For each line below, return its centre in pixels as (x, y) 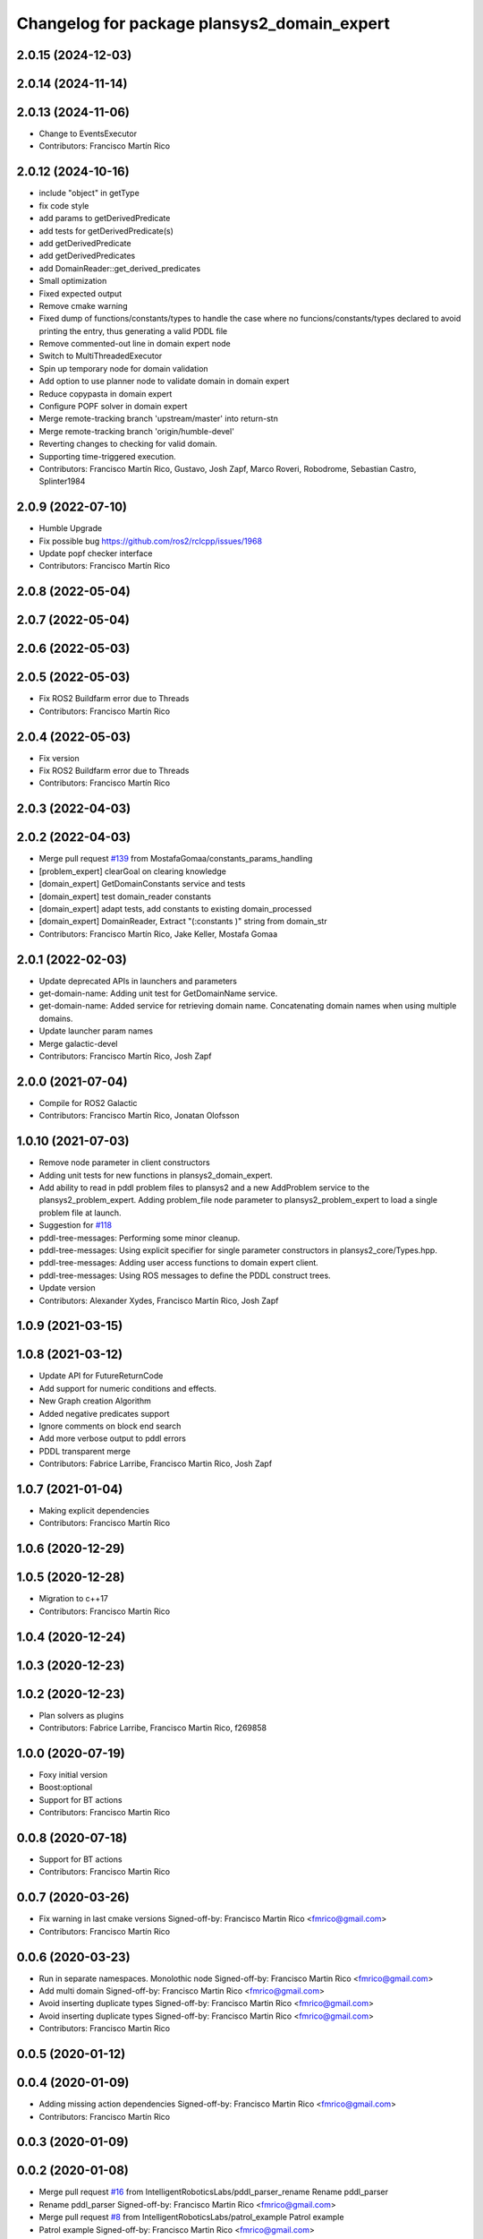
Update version (67, 1288)
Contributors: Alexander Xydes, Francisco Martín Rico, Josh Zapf (159, 1300)
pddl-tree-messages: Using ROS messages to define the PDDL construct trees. (185, 1275)
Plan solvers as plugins (81, 1715)
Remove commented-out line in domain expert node (135, 344)
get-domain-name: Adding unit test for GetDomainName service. (158, 993)
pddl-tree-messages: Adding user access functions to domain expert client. (179, 1263)
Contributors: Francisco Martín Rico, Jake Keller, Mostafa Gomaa (158, 934)
